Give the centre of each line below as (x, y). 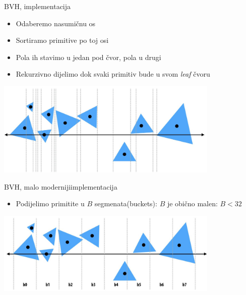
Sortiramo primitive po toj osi (62, 40)
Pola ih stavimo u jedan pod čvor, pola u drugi (88, 57)
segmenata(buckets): (126, 203)
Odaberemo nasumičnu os (56, 23)
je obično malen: (192, 203)
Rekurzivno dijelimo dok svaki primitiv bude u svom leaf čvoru (113, 74)
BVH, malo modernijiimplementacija (61, 186)
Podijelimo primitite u (50, 203)
